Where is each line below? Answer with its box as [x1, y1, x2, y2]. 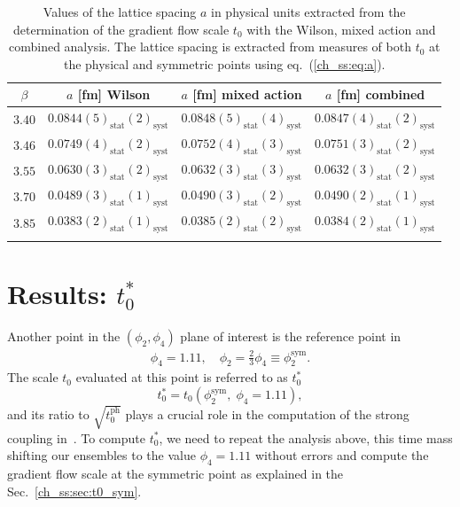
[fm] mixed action [192, 85, 302, 104]
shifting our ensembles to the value [7, 446, 196, 464]
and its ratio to [7, 404, 90, 423]
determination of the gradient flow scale [12, 19, 230, 38]
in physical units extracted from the [211, 3, 406, 20]
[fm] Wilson [77, 85, 151, 104]
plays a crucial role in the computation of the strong [125, 404, 409, 423]
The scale [7, 368, 58, 386]
